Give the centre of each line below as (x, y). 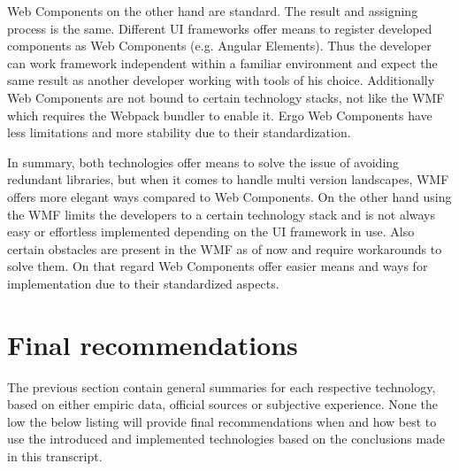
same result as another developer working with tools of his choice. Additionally (221, 80)
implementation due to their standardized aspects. (143, 283)
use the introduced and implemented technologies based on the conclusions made (226, 439)
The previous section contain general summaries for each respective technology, (222, 386)
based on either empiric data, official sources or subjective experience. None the (222, 404)
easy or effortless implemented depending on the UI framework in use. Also (211, 232)
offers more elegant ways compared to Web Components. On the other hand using (229, 196)
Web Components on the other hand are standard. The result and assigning (213, 11)
